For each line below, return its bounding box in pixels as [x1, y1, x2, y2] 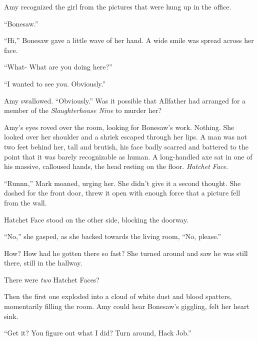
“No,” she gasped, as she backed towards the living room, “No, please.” [4, 231, 221, 241]
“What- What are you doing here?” [4, 61, 112, 72]
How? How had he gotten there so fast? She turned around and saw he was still [4, 247, 248, 258]
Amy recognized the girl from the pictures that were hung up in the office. [4, 1, 231, 11]
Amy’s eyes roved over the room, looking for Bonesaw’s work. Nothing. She [4, 121, 234, 132]
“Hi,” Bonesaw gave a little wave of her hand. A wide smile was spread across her [4, 35, 254, 45]
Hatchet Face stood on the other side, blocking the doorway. [4, 214, 189, 224]
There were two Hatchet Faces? [4, 274, 99, 284]
